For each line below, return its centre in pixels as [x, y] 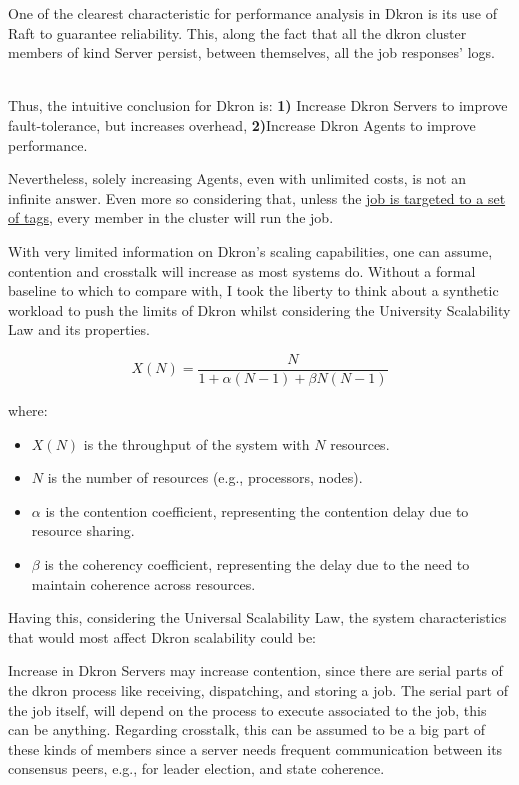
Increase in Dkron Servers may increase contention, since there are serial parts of [255, 670]
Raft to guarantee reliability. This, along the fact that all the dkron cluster [237, 32]
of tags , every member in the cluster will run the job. [171, 217]
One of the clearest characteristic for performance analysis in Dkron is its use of [253, 13]
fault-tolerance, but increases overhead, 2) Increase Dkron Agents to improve [242, 124]
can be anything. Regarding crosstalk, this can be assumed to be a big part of [247, 729]
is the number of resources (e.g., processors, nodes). [205, 477]
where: [28, 409]
